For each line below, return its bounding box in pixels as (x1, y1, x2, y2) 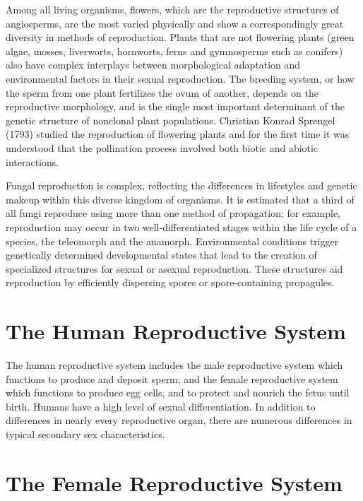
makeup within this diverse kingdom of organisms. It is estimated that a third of (6, 191, 355, 206)
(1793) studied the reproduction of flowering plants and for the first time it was (6, 126, 350, 141)
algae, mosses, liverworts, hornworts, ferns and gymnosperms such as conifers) (6, 43, 343, 58)
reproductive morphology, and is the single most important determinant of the (6, 99, 345, 114)
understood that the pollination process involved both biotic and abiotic (6, 140, 319, 155)
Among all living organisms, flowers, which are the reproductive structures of (6, 2, 339, 16)
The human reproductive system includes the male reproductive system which (6, 358, 343, 372)
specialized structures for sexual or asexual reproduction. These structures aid (6, 261, 343, 276)
